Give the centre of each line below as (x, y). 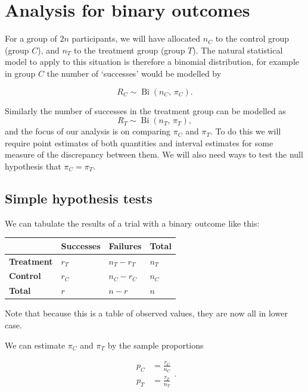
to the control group (252, 38)
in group (20, 73)
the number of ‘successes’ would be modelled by (134, 73)
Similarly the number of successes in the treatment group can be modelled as (145, 110)
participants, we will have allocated (136, 38)
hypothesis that (33, 166)
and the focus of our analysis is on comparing (88, 131)
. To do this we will (245, 131)
